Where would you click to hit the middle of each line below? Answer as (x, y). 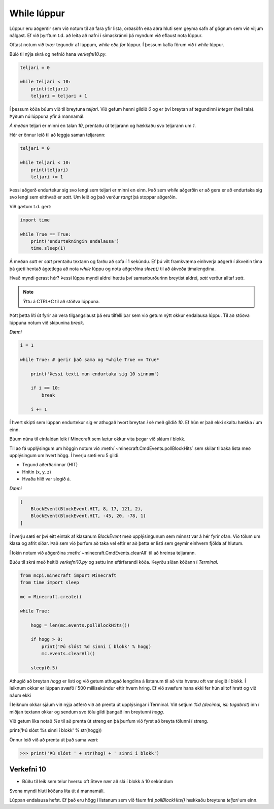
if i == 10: (46, 388)
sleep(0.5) (44, 668)
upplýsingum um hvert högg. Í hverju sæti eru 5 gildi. (65, 456)
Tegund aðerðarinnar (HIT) (50, 465)
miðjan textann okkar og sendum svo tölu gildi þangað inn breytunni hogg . (87, 711)
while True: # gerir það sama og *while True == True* (90, 360)
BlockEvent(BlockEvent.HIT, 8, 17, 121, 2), (87, 509)
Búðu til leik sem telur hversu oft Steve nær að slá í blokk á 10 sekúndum (98, 782)
